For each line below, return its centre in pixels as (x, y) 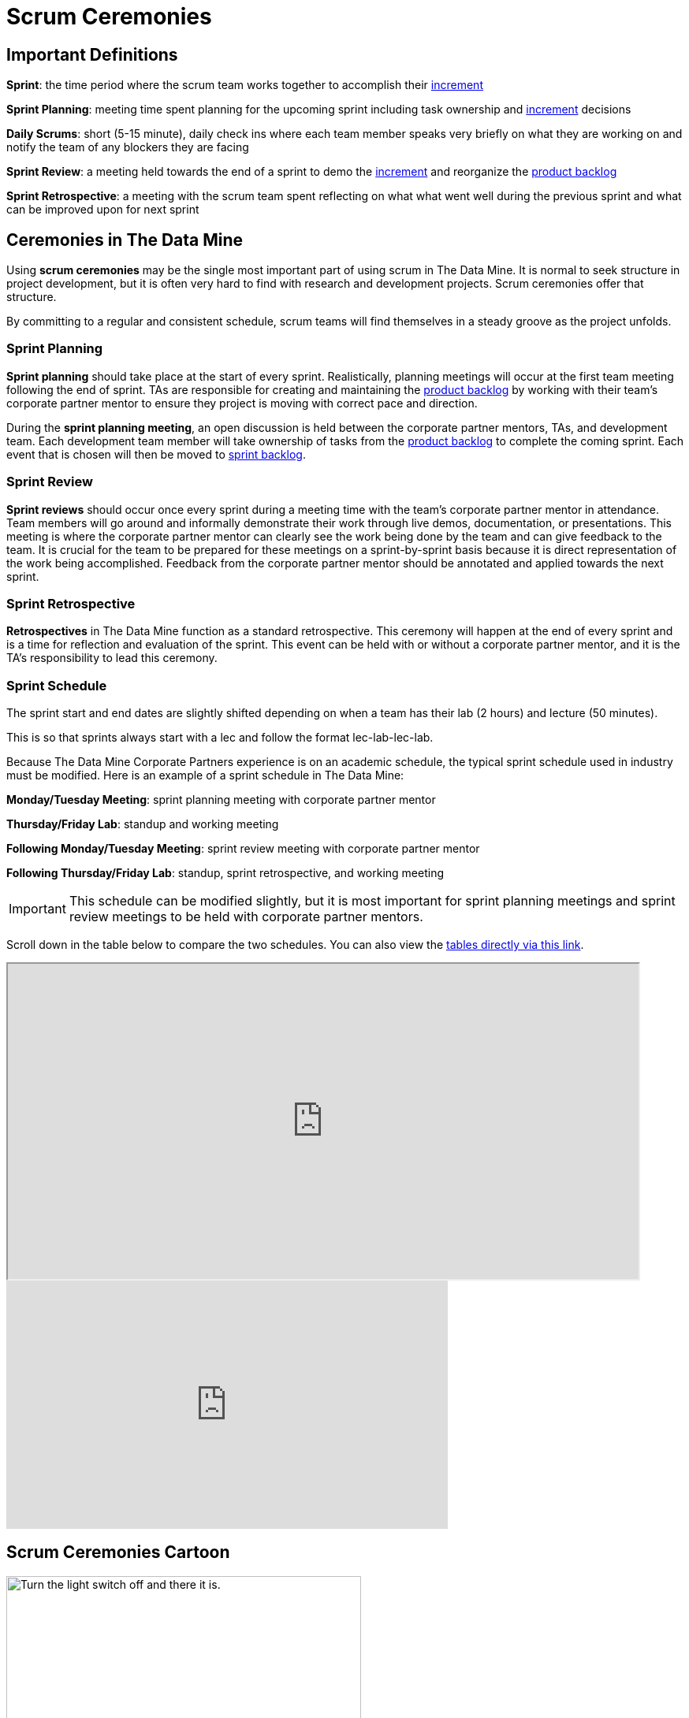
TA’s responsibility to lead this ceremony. (112, 658)
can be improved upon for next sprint (103, 210)
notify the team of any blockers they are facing (128, 147)
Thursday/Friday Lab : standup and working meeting (143, 824)
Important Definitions (92, 54)
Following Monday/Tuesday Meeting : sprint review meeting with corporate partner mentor (243, 849)
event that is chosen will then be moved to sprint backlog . (156, 454)
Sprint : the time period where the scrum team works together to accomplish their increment (245, 85)
